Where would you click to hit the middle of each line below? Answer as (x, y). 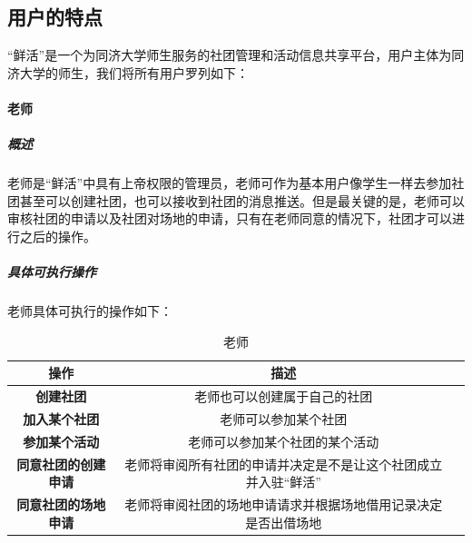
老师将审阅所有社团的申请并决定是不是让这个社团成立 (284, 464)
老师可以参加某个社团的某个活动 (284, 441)
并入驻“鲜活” (283, 482)
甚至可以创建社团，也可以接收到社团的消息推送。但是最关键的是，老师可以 (242, 200)
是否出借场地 (284, 522)
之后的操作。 (58, 236)
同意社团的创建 (61, 464)
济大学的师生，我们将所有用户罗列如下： (128, 72)
